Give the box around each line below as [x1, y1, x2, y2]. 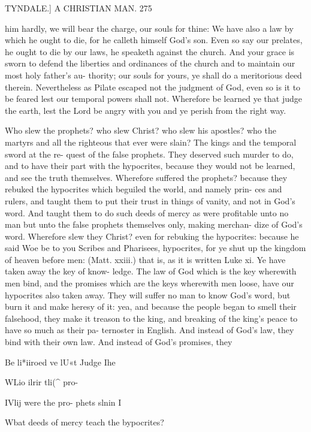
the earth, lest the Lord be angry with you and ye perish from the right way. [5, 104, 286, 116]
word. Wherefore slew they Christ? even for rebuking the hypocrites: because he [5, 229, 299, 242]
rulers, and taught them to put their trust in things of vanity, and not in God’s [5, 194, 295, 207]
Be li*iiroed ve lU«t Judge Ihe [5, 355, 116, 368]
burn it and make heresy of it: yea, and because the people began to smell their [5, 300, 297, 313]
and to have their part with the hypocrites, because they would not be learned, [5, 159, 295, 172]
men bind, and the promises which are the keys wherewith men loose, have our [5, 277, 294, 289]
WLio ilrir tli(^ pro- [5, 376, 78, 388]
